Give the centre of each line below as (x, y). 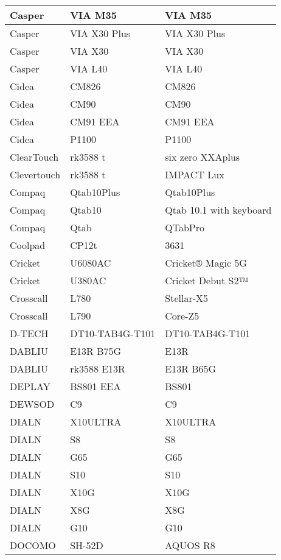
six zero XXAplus (203, 157)
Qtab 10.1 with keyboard (218, 210)
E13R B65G (191, 369)
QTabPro (185, 227)
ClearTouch (34, 157)
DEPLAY (30, 386)
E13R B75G (96, 351)
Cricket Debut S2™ (207, 280)
